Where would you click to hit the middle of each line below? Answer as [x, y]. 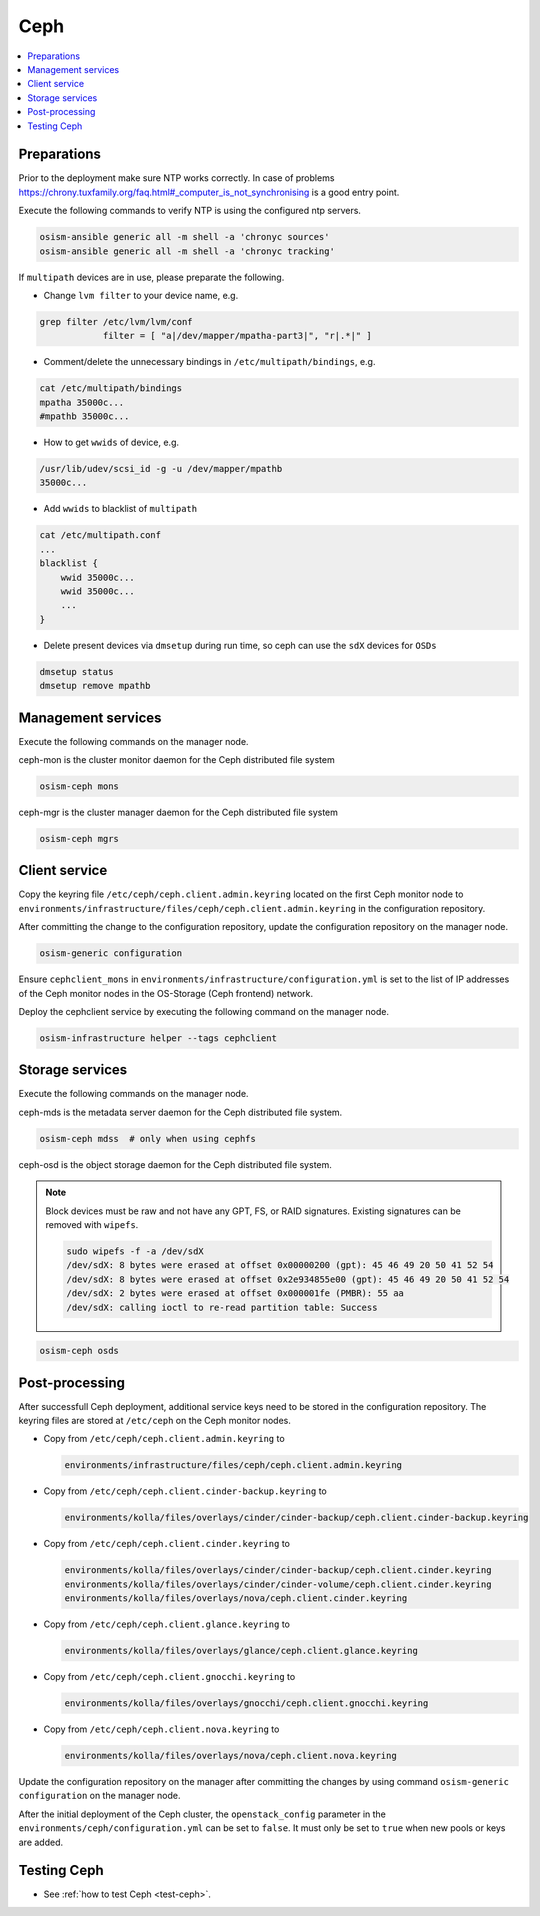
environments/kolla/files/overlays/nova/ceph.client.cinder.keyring [236, 1598]
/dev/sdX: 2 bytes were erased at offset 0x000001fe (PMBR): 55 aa [235, 1293]
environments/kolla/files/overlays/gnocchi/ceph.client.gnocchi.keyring [246, 1703]
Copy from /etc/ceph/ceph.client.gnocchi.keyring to [169, 1677]
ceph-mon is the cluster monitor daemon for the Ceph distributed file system [176, 759]
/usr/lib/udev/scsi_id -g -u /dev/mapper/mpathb [161, 469]
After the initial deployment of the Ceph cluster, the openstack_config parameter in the [202, 1814]
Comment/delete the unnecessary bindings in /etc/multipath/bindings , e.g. [209, 362]
